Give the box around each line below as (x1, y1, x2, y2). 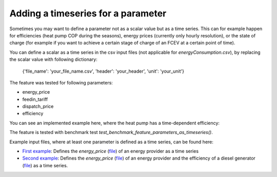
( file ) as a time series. (22, 162, 68, 168)
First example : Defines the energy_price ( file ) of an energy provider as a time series (22, 148, 199, 154)
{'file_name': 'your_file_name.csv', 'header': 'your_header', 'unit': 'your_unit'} (22, 68, 185, 74)
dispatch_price (22, 103, 54, 109)
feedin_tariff (22, 96, 48, 102)
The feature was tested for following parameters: (9, 79, 113, 85)
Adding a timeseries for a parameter (9, 8, 167, 19)
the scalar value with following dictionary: (9, 56, 97, 62)
